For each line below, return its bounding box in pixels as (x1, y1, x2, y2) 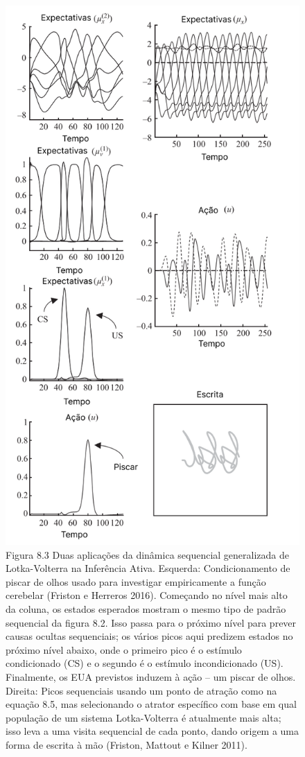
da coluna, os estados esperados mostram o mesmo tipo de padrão (6, 602, 286, 616)
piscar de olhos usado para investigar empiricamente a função (6, 574, 266, 589)
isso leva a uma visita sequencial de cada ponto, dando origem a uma (6, 724, 299, 738)
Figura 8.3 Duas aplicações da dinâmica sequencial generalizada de (6, 547, 290, 562)
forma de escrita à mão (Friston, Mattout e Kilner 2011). (6, 737, 247, 751)
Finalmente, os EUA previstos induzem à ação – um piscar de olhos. (6, 670, 296, 684)
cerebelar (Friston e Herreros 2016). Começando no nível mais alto (6, 588, 288, 602)
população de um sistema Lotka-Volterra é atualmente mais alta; (6, 710, 281, 724)
